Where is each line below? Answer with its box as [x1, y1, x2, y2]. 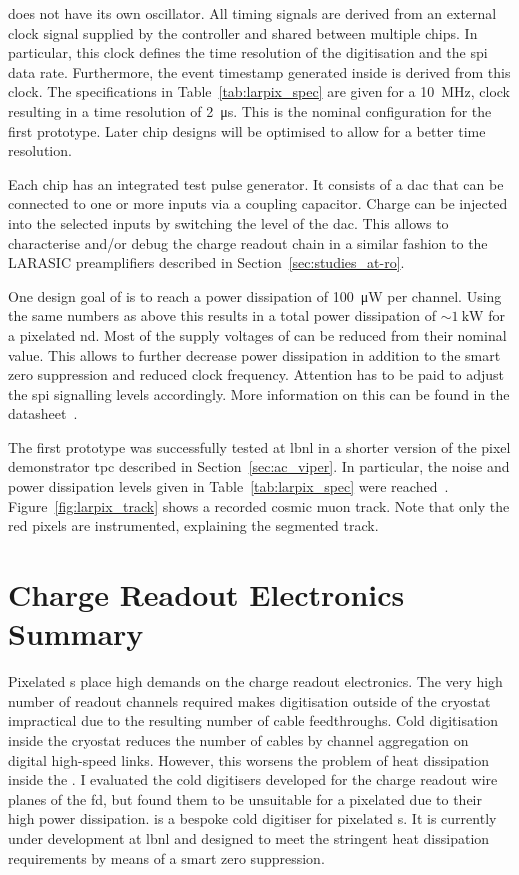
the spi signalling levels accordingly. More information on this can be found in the [8, 383, 510, 404]
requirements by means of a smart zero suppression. [8, 847, 325, 868]
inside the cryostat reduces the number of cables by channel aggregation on [8, 729, 469, 750]
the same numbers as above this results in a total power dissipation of [8, 305, 437, 326]
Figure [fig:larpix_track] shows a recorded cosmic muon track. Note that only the [8, 495, 510, 516]
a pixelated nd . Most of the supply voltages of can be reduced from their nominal [8, 324, 507, 345]
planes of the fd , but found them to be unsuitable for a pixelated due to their [8, 788, 482, 809]
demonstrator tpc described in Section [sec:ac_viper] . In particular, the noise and [8, 456, 510, 477]
